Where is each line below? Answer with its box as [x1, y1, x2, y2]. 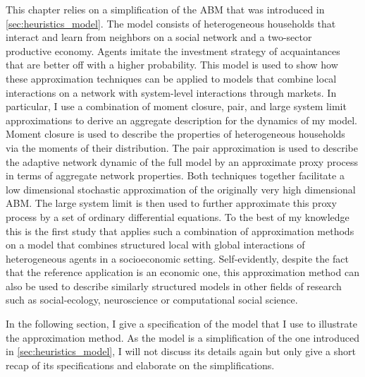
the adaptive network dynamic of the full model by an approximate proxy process [6, 154, 359, 169]
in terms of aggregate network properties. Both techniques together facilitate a [6, 168, 345, 183]
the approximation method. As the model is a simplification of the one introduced [6, 330, 359, 345]
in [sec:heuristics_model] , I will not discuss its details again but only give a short [6, 344, 356, 359]
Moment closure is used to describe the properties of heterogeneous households [6, 126, 345, 141]
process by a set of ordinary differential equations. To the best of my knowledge [6, 209, 349, 224]
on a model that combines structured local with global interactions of [6, 237, 305, 252]
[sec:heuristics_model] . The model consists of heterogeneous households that [6, 16, 336, 30]
